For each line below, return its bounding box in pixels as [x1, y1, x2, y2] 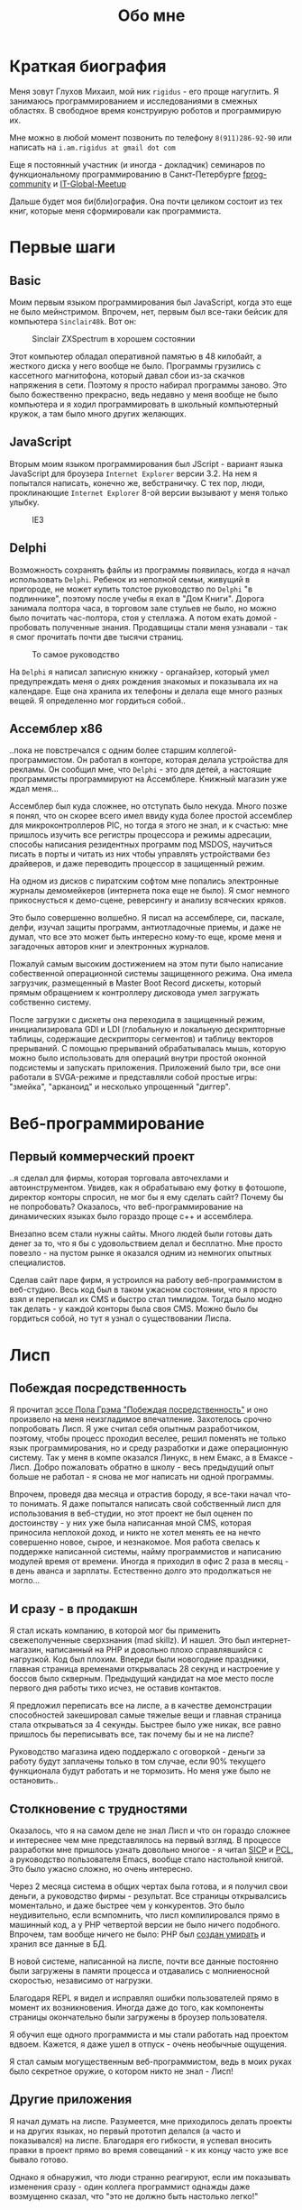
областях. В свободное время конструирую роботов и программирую [9, 105, 282, 115]
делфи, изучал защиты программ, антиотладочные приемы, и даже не [9, 922, 282, 933]
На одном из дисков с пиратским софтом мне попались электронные [9, 876, 279, 886]
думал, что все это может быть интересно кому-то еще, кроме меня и [9, 931, 282, 942]
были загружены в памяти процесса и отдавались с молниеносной [9, 1966, 270, 1976]
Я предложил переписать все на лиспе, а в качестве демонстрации [9, 1701, 272, 1711]
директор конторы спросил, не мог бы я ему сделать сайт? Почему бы [9, 1192, 284, 1203]
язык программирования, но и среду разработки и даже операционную [9, 1443, 288, 1453]
